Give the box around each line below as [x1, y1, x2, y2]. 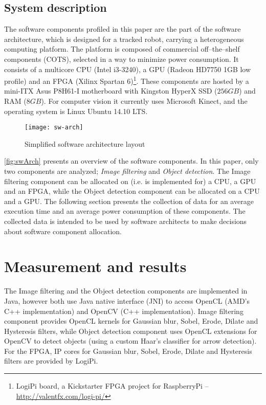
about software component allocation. [4, 226, 122, 236]
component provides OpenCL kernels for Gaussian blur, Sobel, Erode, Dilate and [4, 316, 258, 326]
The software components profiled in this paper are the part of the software [4, 24, 241, 34]
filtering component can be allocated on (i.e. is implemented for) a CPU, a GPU [4, 175, 256, 186]
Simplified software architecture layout [25, 138, 145, 149]
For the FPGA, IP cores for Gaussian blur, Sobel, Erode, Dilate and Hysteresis [4, 345, 252, 356]
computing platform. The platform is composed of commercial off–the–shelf [4, 43, 240, 54]
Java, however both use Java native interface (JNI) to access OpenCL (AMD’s [4, 295, 250, 306]
